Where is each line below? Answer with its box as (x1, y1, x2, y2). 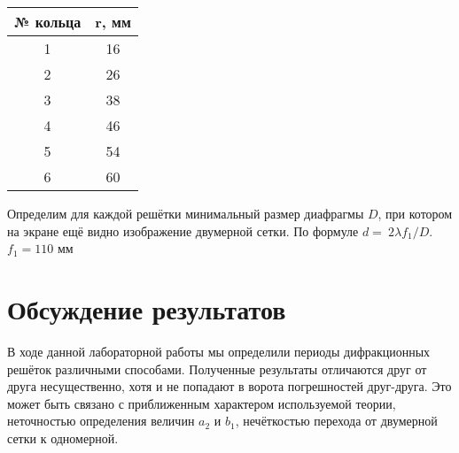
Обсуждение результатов (7, 290, 286, 326)
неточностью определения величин (7, 411, 195, 430)
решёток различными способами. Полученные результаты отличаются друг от (7, 359, 427, 378)
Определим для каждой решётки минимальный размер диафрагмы (7, 204, 364, 222)
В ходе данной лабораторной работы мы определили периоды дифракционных (7, 342, 431, 360)
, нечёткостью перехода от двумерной (235, 411, 438, 430)
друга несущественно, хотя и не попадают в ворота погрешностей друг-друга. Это (7, 377, 452, 395)
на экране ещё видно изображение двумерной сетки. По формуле (7, 221, 359, 240)
